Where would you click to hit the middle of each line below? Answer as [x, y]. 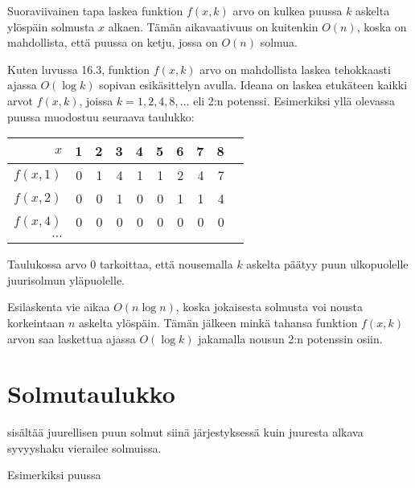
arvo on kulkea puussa [288, 10]
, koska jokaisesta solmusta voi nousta [269, 307]
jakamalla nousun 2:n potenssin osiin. [290, 338]
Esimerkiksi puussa [54, 475]
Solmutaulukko [91, 394]
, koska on [382, 26]
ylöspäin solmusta [51, 26]
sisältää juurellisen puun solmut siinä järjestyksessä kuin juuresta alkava [185, 432]
